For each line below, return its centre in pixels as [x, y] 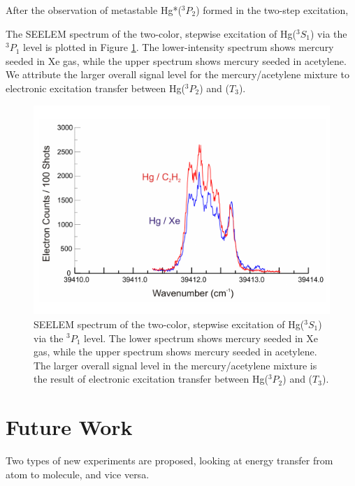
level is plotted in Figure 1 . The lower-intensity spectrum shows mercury [179, 47]
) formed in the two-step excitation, [272, 10]
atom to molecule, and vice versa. [78, 474]
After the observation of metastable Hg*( [94, 10]
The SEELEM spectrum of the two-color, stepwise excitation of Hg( [151, 33]
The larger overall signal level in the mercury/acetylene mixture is [175, 365]
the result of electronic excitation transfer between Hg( [151, 379]
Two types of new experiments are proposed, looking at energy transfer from [169, 461]
